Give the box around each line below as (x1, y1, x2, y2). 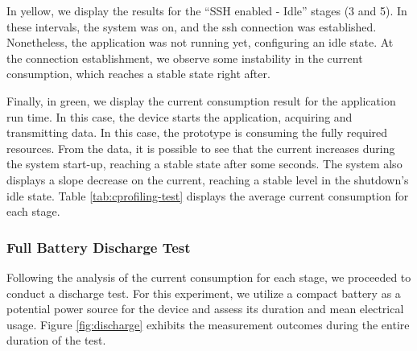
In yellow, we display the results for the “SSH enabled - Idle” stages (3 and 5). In (6, 2, 407, 19)
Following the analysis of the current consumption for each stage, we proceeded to (6, 268, 411, 285)
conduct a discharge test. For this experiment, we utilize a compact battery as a (6, 284, 401, 301)
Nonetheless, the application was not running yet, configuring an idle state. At (6, 34, 394, 51)
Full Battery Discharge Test (6, 237, 191, 257)
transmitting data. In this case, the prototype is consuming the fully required (6, 124, 388, 141)
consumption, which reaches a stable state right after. (6, 65, 270, 82)
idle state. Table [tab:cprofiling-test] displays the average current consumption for (6, 187, 409, 204)
